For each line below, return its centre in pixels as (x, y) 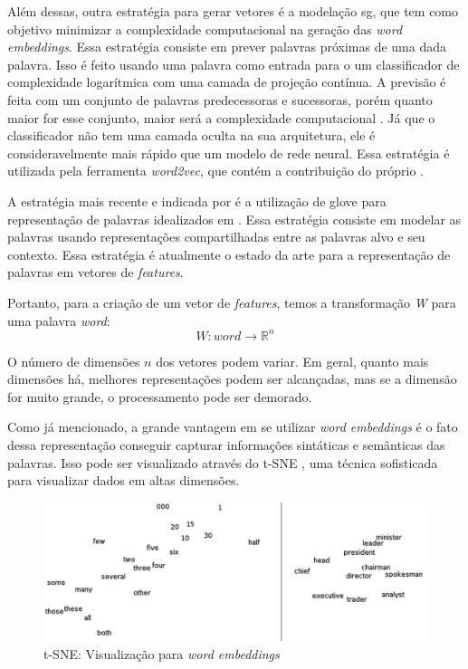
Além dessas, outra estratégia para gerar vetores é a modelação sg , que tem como (233, 11)
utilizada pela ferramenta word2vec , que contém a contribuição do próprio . (216, 171)
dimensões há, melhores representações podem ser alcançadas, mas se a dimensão (232, 379)
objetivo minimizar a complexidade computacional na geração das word (205, 29)
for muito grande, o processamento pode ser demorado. (160, 396)
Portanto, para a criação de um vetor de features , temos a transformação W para (232, 302)
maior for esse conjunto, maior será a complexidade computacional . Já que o (221, 117)
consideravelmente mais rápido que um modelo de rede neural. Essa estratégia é (229, 153)
